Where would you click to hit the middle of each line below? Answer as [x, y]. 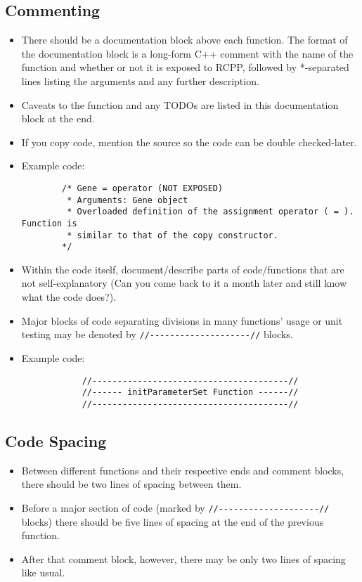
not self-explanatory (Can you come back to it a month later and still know [184, 283]
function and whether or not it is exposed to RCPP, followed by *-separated [185, 67]
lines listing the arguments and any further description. [140, 80]
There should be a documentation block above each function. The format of [185, 40]
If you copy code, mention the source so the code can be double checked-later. [189, 142]
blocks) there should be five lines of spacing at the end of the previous [173, 521]
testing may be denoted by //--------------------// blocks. [157, 334]
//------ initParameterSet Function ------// [190, 393]
